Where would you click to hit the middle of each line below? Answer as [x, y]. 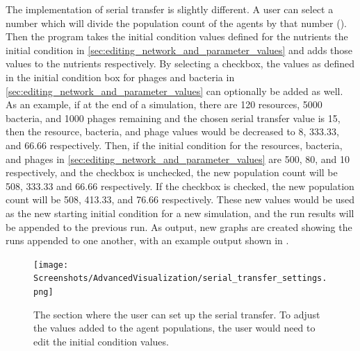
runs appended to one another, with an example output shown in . [147, 240]
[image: [51, 265]
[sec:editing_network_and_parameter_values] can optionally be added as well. [174, 91]
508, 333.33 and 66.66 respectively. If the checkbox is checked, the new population [180, 186]
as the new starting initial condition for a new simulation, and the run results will [180, 213]
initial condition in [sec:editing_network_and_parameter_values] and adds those [179, 50]
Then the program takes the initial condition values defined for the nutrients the [177, 36]
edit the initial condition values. [101, 341]
